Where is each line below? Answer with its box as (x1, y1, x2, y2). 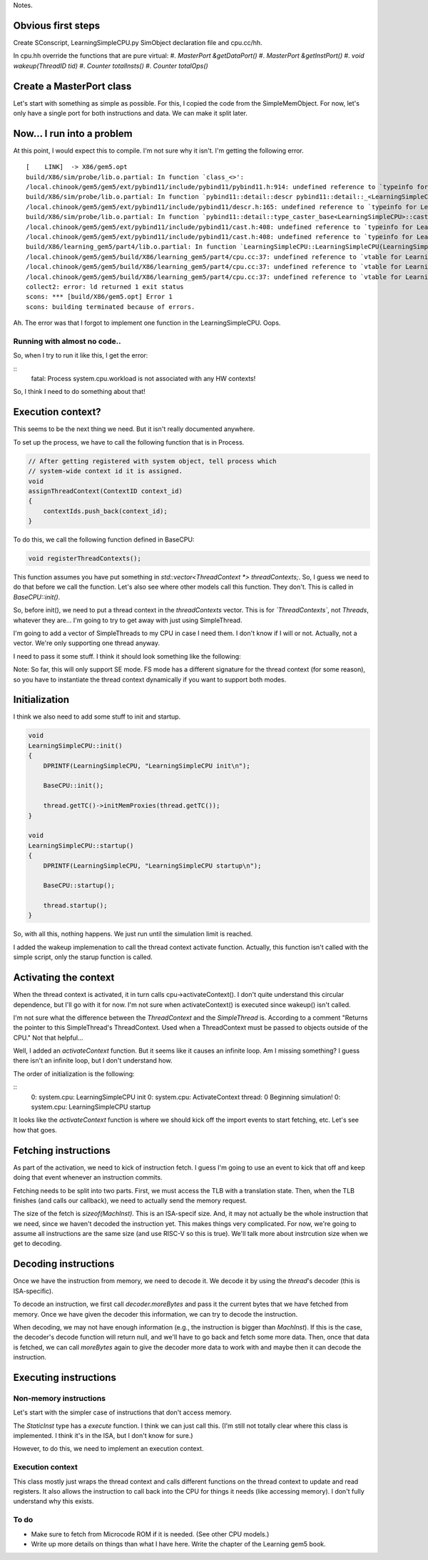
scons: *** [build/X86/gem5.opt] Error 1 (26, 293, 173, 301)
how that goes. (13, 1125, 57, 1134)
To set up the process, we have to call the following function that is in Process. (13, 437, 245, 446)
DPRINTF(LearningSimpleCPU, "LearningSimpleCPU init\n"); (43, 761, 250, 770)
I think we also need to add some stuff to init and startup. (13, 712, 181, 721)
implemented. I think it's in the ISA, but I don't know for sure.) (13, 1432, 193, 1440)
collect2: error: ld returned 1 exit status (26, 283, 185, 290)
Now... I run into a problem (13, 127, 133, 139)
